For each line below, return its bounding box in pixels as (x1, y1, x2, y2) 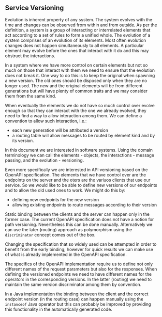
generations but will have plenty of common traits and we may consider (5, 88, 147, 94)
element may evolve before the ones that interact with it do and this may (5, 48, 149, 53)
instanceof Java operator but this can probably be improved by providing (5, 301, 151, 307)
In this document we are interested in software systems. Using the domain (5, 147, 153, 153)
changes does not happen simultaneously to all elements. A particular (5, 42, 144, 48)
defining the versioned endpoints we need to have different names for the (5, 271, 152, 277)
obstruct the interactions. (5, 53, 56, 59)
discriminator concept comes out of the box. (5, 232, 96, 238)
